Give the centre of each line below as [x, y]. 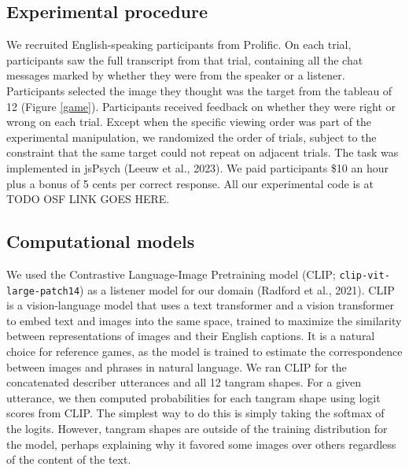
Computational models [101, 241]
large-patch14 [43, 291]
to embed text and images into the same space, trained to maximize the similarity [204, 320]
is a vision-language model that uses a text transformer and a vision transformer [201, 305]
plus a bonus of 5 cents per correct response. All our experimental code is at [190, 183]
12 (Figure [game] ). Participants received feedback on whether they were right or [201, 106]
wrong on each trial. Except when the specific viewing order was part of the [189, 122]
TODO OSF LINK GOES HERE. [88, 199]
